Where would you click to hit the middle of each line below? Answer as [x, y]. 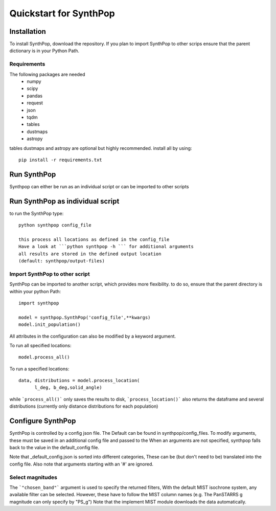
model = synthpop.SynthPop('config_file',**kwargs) [85, 317]
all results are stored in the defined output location [90, 254]
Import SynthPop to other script [50, 274]
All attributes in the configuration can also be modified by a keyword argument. [93, 336]
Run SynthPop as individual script [64, 201]
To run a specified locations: [39, 369]
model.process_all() [44, 357]
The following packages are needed [47, 74]
